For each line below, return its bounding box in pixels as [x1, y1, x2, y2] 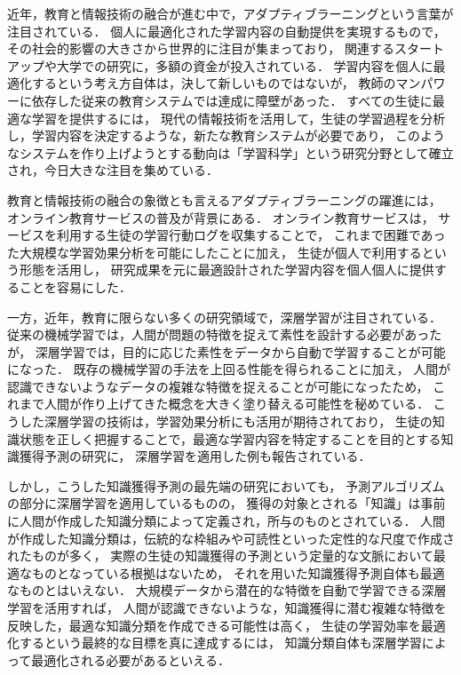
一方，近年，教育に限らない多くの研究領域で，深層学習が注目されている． [7, 307, 442, 326]
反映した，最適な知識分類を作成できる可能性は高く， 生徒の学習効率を [7, 615, 421, 634]
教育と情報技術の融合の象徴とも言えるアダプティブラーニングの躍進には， [7, 190, 441, 209]
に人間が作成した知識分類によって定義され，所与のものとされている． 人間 [7, 512, 446, 530]
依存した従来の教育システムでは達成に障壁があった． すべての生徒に [31, 91, 433, 109]
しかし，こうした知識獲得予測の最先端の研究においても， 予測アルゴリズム [7, 476, 445, 495]
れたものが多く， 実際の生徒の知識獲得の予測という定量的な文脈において [7, 546, 433, 565]
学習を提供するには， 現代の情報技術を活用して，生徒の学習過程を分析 [31, 108, 446, 127]
